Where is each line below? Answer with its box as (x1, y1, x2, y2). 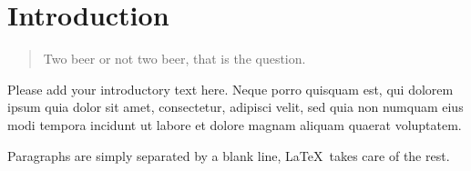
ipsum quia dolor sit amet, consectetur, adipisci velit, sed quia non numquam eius (7, 97, 464, 116)
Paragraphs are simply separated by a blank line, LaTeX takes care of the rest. (7, 146, 450, 165)
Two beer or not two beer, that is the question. (43, 49, 306, 68)
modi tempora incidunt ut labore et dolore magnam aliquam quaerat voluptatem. (7, 115, 462, 134)
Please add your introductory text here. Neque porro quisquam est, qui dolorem (7, 79, 454, 98)
